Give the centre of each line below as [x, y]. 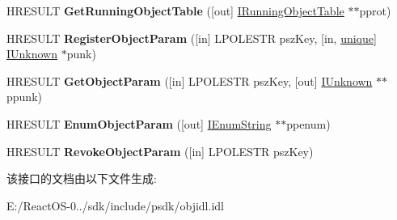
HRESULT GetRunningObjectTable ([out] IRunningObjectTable [175, 11]
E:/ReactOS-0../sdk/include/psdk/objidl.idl [115, 205]
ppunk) [24, 97]
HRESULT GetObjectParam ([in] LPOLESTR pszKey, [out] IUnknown [190, 80]
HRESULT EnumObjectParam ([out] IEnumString [139, 123]
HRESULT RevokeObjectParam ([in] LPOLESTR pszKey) [160, 151]
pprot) [375, 11]
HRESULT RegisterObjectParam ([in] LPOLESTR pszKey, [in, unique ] [192, 38]
